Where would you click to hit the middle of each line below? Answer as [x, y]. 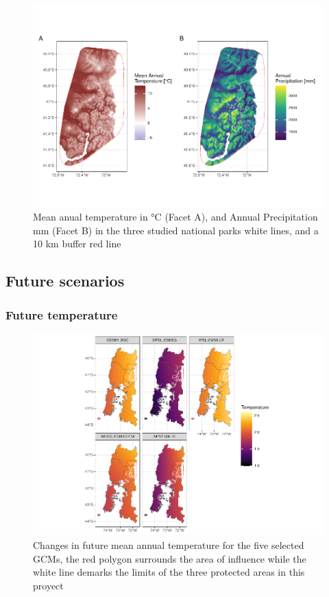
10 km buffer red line [77, 244]
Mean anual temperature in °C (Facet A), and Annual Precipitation [175, 217]
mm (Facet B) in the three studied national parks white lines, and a [176, 230]
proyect [48, 585]
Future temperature [62, 314]
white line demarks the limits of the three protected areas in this [169, 572]
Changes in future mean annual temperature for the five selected [169, 545]
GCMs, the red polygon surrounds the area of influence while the [170, 558]
